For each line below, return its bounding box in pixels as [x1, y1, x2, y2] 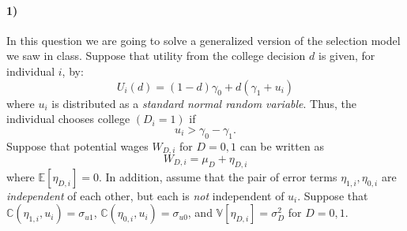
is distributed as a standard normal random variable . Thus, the [51, 95, 356, 111]
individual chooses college [6, 110, 130, 127]
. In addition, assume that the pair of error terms [99, 168, 337, 184]
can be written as [239, 137, 324, 154]
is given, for [318, 47, 375, 64]
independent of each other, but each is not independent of [6, 187, 285, 203]
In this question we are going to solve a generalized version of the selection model [6, 32, 401, 48]
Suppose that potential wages [6, 137, 149, 154]
